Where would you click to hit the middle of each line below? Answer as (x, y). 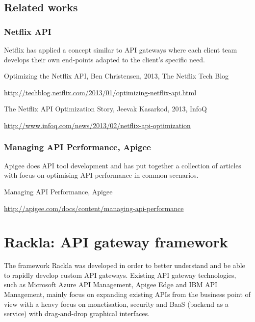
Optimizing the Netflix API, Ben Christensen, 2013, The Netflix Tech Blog (116, 76)
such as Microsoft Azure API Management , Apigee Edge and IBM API (111, 284)
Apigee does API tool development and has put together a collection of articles (123, 165)
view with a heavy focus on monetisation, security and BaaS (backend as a (116, 304)
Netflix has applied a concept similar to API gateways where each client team (121, 50)
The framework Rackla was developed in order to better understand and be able (125, 265)
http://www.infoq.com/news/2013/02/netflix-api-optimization (97, 125)
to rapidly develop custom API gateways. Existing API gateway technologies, (120, 275)
